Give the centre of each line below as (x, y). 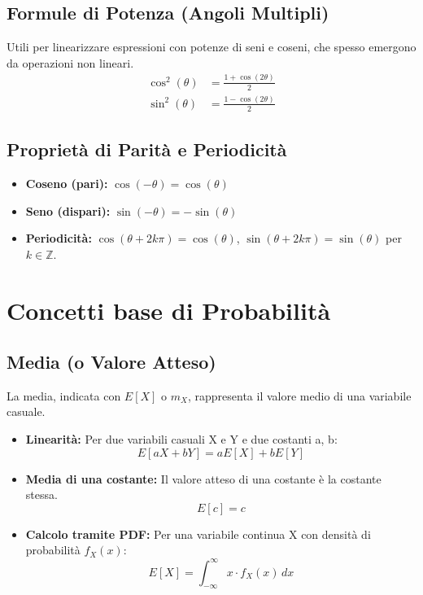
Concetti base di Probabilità (169, 310)
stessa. (41, 494)
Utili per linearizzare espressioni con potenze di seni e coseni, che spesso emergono (211, 47)
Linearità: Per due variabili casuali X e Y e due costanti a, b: (181, 439)
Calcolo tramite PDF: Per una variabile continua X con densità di (198, 534)
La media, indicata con (64, 395)
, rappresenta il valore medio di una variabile (299, 395)
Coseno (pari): (67, 183)
